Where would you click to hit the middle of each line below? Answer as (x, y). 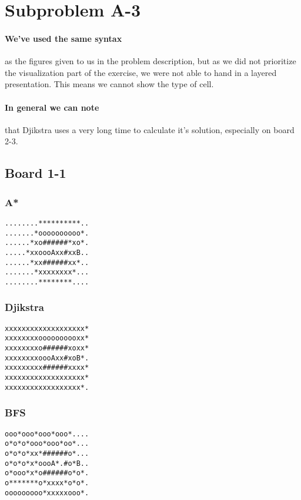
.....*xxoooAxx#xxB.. (47, 252)
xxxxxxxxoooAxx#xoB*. (47, 358)
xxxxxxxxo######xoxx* (47, 348)
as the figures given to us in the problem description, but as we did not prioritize (150, 61)
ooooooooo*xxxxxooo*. (47, 493)
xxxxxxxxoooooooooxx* (47, 338)
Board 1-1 (36, 173)
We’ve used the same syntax (63, 38)
